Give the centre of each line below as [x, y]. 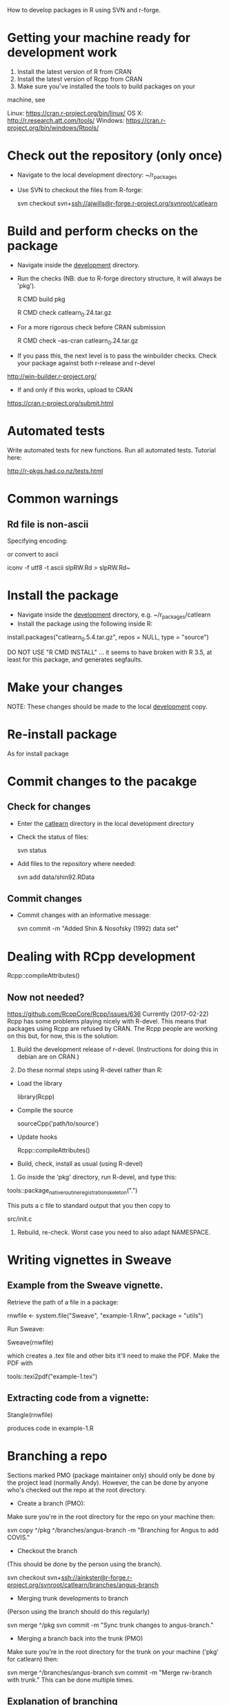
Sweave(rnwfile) [30, 1342]
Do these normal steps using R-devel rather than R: [90, 1070]
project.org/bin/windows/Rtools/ [53, 128]
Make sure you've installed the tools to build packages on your [106, 86]
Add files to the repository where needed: [76, 863]
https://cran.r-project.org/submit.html [60, 403]
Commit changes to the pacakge [102, 781]
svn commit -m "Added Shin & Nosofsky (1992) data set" [98, 929]
